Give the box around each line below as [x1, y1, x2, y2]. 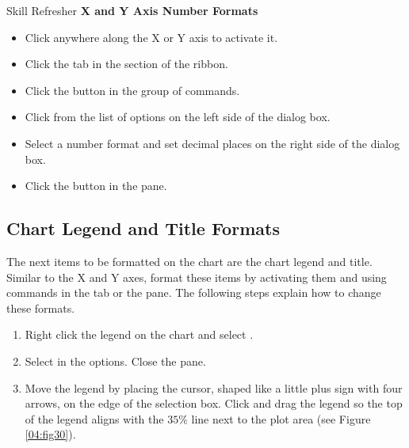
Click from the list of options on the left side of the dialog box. [25, 108, 331, 125]
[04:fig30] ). [25, 426, 76, 442]
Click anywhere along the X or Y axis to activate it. [25, 28, 278, 45]
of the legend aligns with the [25, 410, 164, 427]
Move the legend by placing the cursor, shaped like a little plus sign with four [25, 379, 403, 396]
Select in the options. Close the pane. [25, 352, 206, 369]
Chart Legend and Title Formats [6, 216, 280, 241]
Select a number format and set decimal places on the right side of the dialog [25, 135, 400, 151]
